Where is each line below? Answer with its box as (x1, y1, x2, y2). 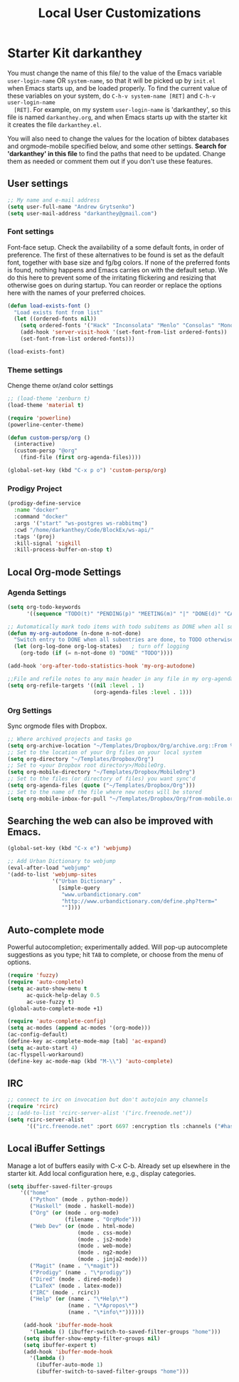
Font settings (7, 227, 55, 237)
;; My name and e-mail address (7, 196, 100, 204)
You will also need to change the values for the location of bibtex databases (7, 134, 230, 143)
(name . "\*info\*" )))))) (68, 1309, 144, 1316)
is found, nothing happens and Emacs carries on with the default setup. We (7, 265, 228, 274)
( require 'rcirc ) (7, 1103, 59, 1110)
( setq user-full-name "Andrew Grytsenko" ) (7, 203, 135, 210)
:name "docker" (14, 506, 59, 514)
